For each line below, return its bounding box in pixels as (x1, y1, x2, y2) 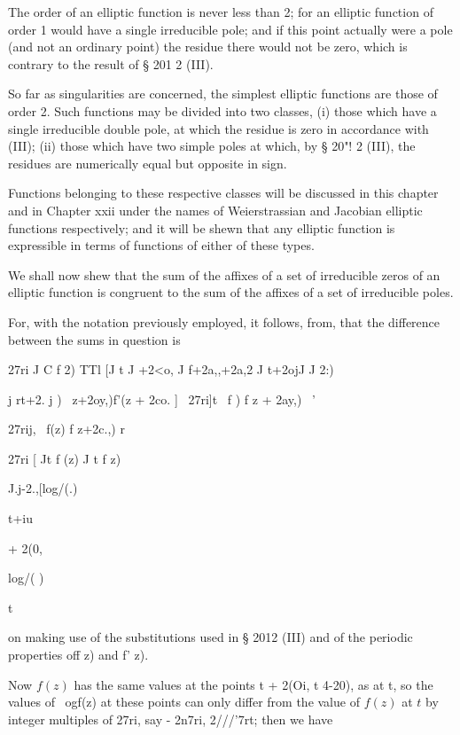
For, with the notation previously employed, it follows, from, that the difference (8, 312, 441, 331)
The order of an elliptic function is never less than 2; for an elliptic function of (8, 3, 433, 20)
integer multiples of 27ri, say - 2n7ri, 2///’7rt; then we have (8, 709, 333, 728)
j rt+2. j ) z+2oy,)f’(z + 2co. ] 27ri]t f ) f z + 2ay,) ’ (8, 389, 316, 408)
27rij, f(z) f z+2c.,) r (8, 419, 125, 438)
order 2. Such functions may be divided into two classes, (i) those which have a (8, 101, 437, 120)
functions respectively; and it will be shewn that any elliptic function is (8, 218, 395, 237)
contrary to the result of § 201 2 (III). (8, 54, 214, 73)
